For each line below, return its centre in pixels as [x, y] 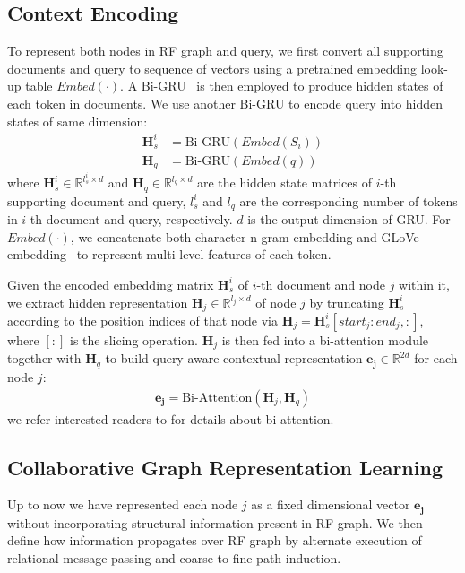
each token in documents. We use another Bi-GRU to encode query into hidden [225, 103]
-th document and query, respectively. [129, 219]
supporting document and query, [97, 200]
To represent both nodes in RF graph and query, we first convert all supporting [225, 51]
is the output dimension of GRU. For [349, 219]
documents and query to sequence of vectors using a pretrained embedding [212, 68]
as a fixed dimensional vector [331, 504]
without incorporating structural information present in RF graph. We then [215, 522]
